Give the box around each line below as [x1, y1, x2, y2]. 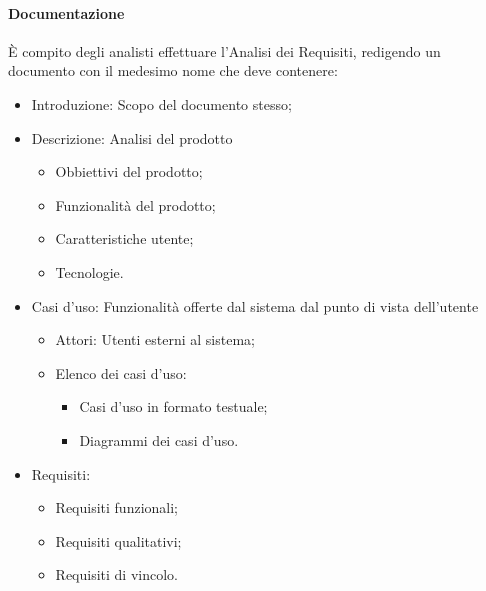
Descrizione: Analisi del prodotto [31, 127, 233, 148]
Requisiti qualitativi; [55, 530, 182, 551]
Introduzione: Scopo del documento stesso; [31, 93, 292, 114]
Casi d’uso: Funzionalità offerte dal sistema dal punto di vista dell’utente [31, 295, 479, 316]
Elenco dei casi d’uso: [55, 362, 187, 383]
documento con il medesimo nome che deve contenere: [8, 60, 338, 81]
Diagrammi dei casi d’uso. [79, 429, 239, 450]
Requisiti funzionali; [55, 497, 179, 518]
